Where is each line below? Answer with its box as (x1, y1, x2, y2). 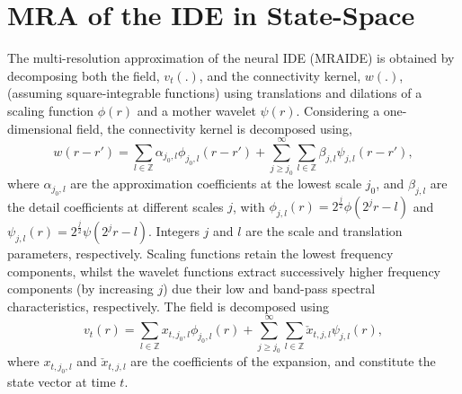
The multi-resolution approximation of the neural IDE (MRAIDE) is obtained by (7, 48, 455, 67)
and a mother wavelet (137, 101, 256, 119)
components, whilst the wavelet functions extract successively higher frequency (7, 261, 440, 280)
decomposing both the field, (7, 66, 160, 84)
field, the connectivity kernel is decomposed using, (76, 118, 352, 137)
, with (233, 197, 265, 215)
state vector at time (7, 372, 116, 390)
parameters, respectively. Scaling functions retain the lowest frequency (7, 244, 394, 262)
